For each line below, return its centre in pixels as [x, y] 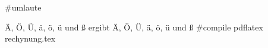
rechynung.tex [30, 38]
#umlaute [23, 7]
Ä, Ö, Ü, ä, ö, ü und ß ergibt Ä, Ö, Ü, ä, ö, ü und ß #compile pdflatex [134, 27]
